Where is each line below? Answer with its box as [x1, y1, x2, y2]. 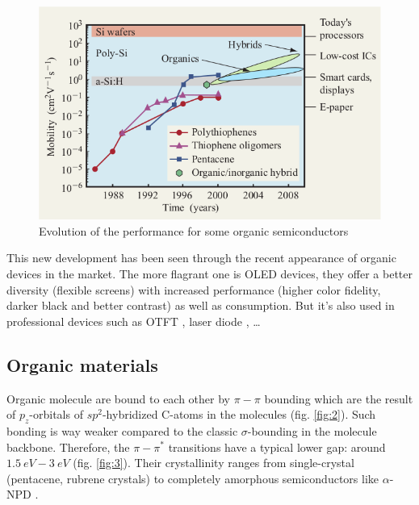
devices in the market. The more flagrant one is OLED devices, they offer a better [6, 265, 413, 282]
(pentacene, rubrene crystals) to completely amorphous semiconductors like [6, 470, 379, 486]
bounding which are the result [264, 390, 413, 407]
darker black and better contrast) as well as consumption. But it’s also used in [6, 297, 395, 314]
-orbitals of [29, 406, 83, 423]
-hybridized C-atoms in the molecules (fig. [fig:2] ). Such [102, 406, 376, 423]
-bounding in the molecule [247, 422, 377, 439]
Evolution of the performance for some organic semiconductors [39, 222, 349, 239]
